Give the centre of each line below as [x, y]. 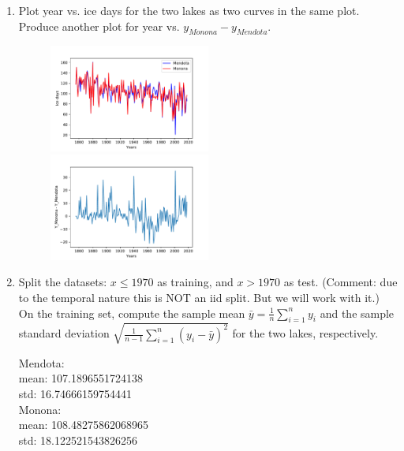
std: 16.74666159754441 [75, 394]
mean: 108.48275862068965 [83, 425]
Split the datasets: [63, 282]
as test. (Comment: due [340, 282]
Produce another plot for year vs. [99, 26]
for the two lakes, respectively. [305, 333]
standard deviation [64, 333]
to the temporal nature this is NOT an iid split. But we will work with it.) [199, 297]
